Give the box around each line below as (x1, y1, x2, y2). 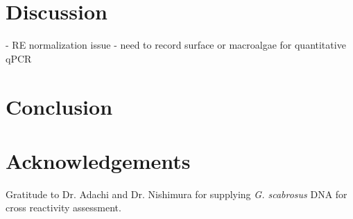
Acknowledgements (6, 146, 191, 175)
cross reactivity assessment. (6, 200, 121, 215)
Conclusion (6, 92, 113, 120)
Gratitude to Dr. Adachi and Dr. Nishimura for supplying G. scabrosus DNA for (6, 186, 347, 201)
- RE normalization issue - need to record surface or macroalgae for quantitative (6, 38, 346, 52)
